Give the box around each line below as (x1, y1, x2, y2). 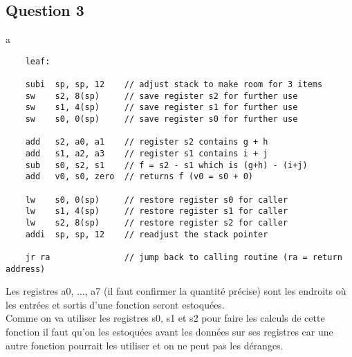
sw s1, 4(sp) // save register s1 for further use (25, 102, 298, 113)
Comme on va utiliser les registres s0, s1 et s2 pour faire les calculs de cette (6, 311, 325, 325)
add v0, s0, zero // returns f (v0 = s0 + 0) (25, 172, 253, 182)
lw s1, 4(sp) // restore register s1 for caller (25, 206, 288, 217)
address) (6, 264, 46, 274)
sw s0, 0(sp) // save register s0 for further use (25, 114, 298, 125)
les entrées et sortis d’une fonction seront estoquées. (6, 297, 225, 311)
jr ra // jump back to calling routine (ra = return (25, 252, 342, 262)
